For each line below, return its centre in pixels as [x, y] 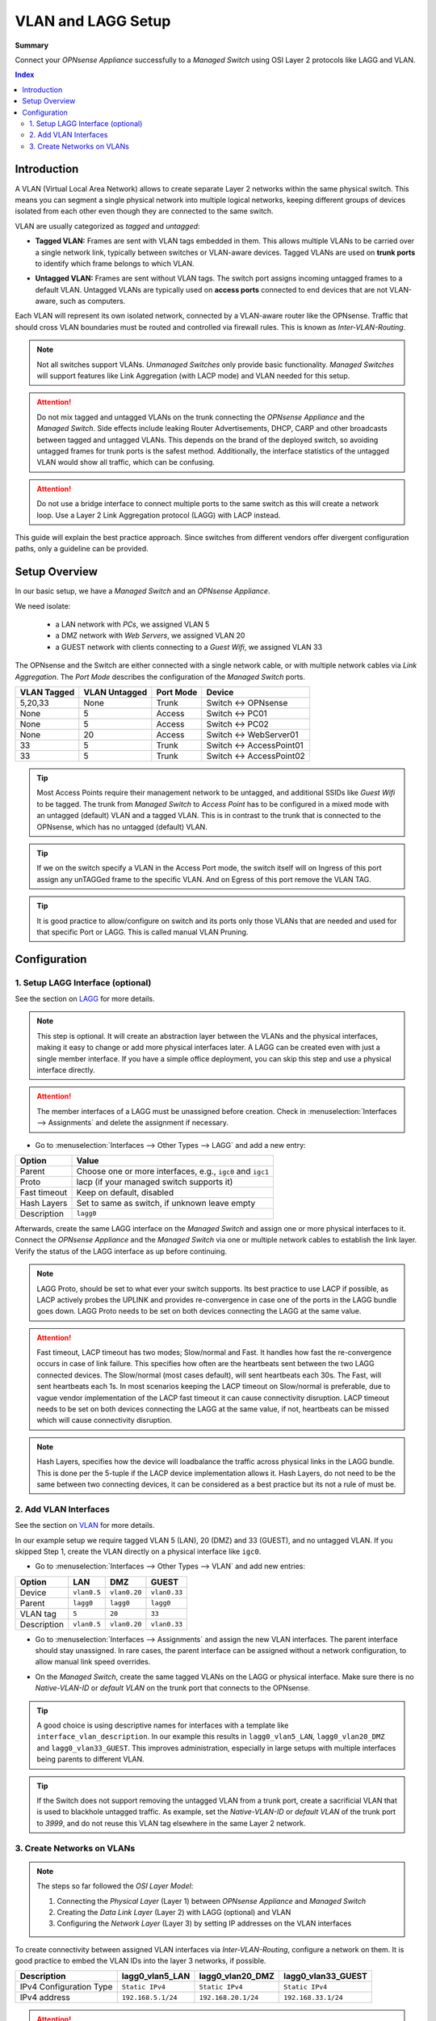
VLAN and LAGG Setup [93, 21]
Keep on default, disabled [125, 1192]
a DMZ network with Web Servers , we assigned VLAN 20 [150, 635]
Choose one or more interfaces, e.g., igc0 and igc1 [173, 1171]
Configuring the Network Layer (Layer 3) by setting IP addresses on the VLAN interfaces [204, 1923]
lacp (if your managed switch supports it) [155, 1182]
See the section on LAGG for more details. [85, 999]
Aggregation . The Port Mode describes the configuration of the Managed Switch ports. [160, 677]
